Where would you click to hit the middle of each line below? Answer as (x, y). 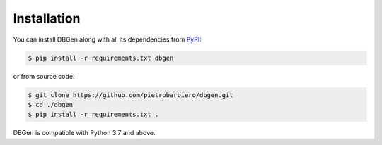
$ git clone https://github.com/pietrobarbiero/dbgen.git (131, 95)
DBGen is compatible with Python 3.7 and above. (84, 133)
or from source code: (44, 76)
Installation (47, 18)
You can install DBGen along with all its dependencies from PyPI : (107, 39)
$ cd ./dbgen (51, 105)
